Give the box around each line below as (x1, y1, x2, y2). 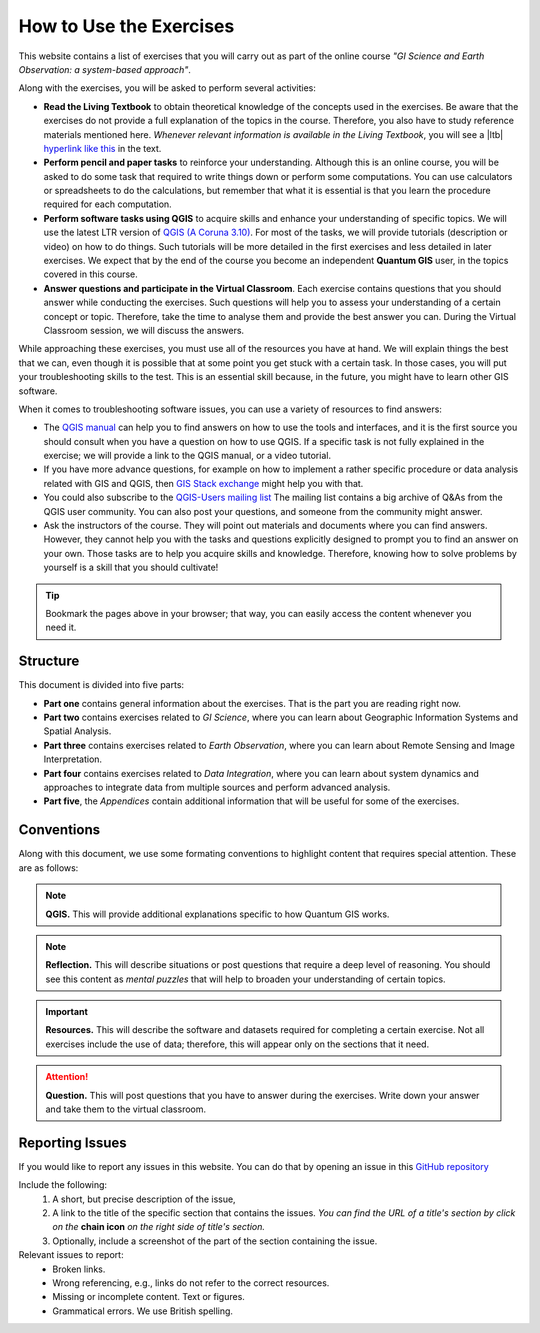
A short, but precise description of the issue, (52, 1193, 236, 1205)
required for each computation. (43, 198, 172, 210)
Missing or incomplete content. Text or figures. (52, 1291, 245, 1303)
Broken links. (52, 1263, 106, 1275)
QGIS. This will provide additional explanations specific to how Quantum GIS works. (45, 908, 390, 920)
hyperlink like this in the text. (43, 142, 162, 154)
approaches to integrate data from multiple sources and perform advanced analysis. (43, 781, 391, 794)
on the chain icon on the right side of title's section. (52, 1221, 265, 1233)
